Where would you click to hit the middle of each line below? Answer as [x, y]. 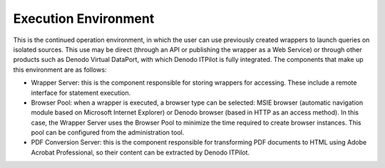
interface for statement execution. [81, 93]
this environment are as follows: [60, 69]
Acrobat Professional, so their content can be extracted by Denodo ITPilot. [140, 152]
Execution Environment [84, 19]
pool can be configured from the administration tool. [108, 132]
